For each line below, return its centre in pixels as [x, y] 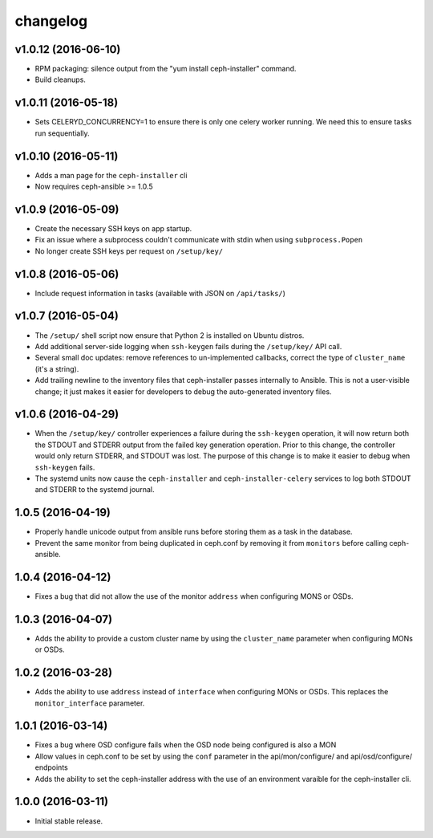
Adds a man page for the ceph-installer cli [111, 175]
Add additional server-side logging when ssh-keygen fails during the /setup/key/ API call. [188, 346]
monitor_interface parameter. [90, 703]
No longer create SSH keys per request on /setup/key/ [129, 251]
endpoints [51, 767]
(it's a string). [57, 368]
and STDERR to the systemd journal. [95, 490]
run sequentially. [62, 133]
